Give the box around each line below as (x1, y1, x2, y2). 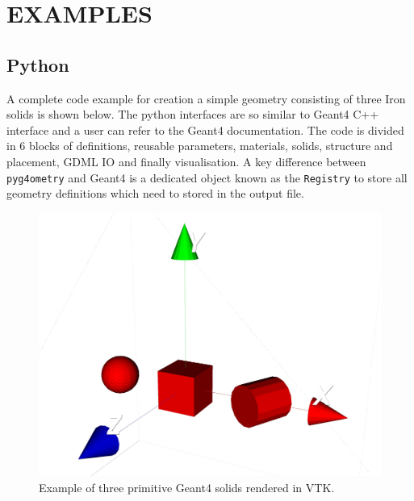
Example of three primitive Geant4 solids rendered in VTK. (39, 479, 335, 496)
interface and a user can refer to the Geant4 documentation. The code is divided (6, 121, 404, 138)
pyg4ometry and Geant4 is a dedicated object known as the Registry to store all (6, 169, 408, 186)
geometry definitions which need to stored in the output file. (6, 185, 304, 202)
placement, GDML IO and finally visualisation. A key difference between (6, 152, 366, 169)
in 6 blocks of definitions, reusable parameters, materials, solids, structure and (6, 137, 393, 154)
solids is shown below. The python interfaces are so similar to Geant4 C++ (6, 106, 379, 123)
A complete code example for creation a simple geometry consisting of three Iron (6, 90, 406, 106)
